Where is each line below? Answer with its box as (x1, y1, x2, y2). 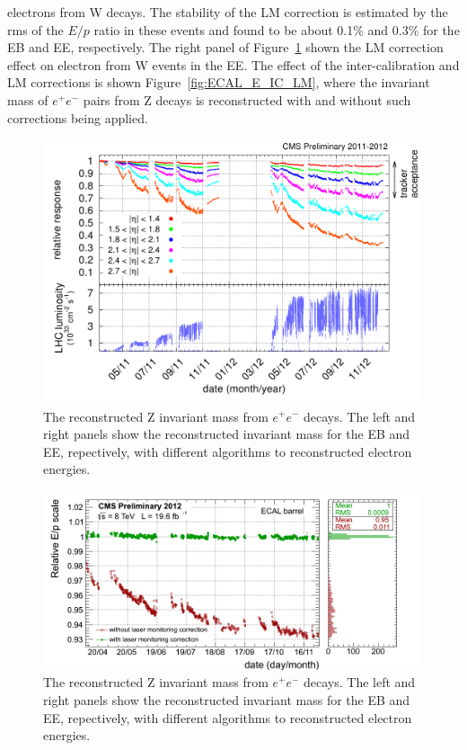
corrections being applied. (7, 108, 148, 127)
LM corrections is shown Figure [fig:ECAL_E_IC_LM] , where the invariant (7, 73, 430, 92)
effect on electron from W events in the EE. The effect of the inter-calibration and (7, 55, 460, 74)
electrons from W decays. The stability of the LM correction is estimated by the (7, 3, 448, 21)
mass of (7, 90, 48, 109)
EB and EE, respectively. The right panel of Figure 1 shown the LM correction (7, 38, 444, 57)
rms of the (7, 20, 64, 39)
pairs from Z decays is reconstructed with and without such (83, 90, 411, 109)
